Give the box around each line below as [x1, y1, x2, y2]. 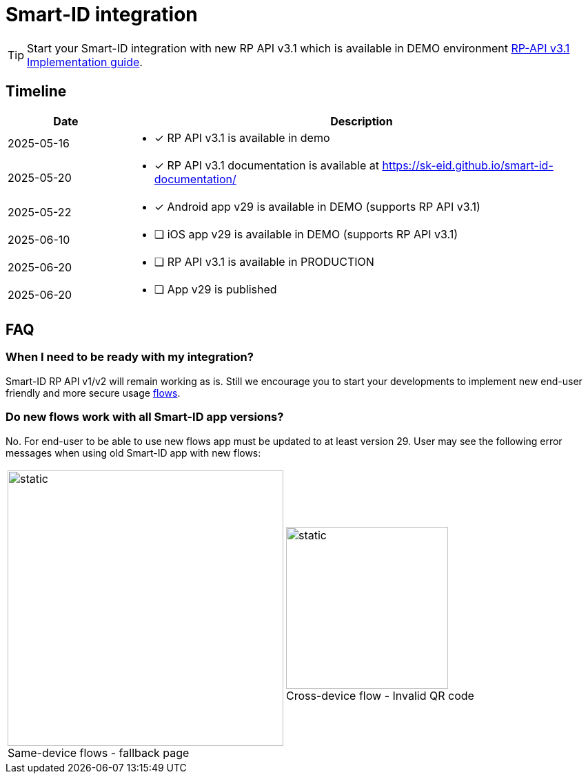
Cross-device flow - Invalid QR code [286, 689, 474, 703]
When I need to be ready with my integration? [6, 350, 254, 364]
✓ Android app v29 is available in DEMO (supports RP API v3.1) [154, 199, 480, 214]
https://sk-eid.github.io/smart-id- [382, 158, 554, 172]
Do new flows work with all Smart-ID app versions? [6, 410, 284, 424]
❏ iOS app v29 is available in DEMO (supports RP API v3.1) [154, 227, 458, 241]
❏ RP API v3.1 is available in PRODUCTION [154, 254, 374, 269]
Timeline [6, 83, 67, 101]
